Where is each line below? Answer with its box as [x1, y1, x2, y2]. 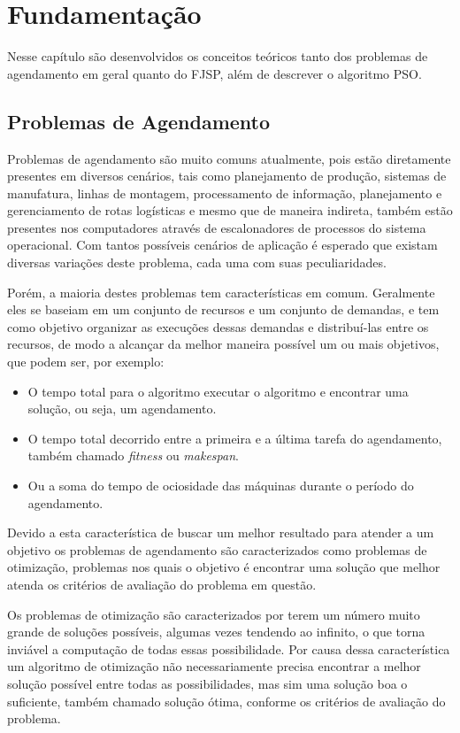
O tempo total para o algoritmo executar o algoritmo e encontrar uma [27, 382, 409, 400]
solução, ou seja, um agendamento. [27, 399, 217, 418]
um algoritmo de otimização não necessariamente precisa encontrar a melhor [7, 657, 421, 675]
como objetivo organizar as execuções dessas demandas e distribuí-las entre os [7, 317, 429, 336]
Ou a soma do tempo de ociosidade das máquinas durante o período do [27, 476, 414, 495]
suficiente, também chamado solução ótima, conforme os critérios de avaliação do [7, 691, 446, 710]
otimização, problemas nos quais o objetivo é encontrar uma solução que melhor [7, 558, 441, 576]
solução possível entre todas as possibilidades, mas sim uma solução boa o [7, 674, 408, 692]
